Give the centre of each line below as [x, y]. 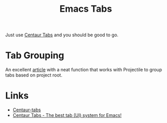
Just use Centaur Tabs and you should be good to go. [62, 35]
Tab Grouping [35, 55]
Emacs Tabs [86, 9]
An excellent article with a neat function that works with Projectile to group [84, 70]
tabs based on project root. [34, 75]
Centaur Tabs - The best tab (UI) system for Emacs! [67, 115]
